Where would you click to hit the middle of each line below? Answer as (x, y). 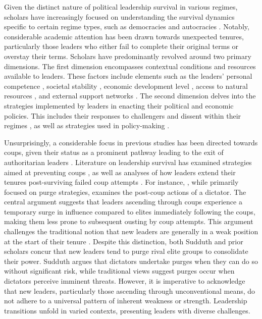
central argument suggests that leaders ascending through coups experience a (123, 202)
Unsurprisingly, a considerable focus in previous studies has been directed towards (131, 142)
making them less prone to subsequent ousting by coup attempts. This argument (129, 221)
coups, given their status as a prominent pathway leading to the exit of (114, 152)
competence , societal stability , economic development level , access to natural (126, 86)
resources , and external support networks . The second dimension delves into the (130, 96)
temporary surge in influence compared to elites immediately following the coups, (130, 211)
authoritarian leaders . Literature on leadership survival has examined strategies (128, 162)
